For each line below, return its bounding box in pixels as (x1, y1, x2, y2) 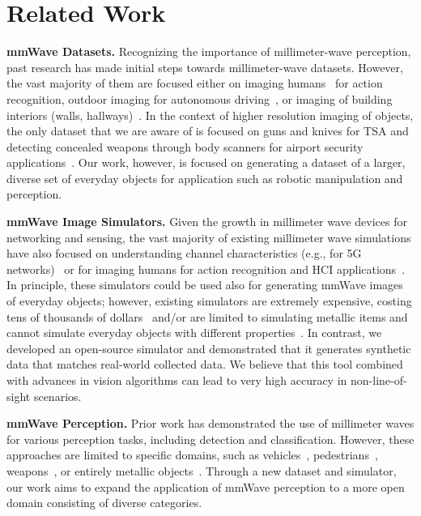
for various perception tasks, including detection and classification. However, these (6, 430, 415, 447)
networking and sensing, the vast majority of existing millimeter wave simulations (6, 228, 411, 245)
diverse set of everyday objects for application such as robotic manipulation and (6, 169, 403, 186)
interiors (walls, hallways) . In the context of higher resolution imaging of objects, (6, 106, 414, 123)
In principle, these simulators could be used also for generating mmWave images (6, 276, 403, 293)
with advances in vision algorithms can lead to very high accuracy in (6, 372, 347, 388)
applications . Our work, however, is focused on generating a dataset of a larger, (6, 154, 406, 171)
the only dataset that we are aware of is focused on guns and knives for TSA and (6, 122, 409, 139)
